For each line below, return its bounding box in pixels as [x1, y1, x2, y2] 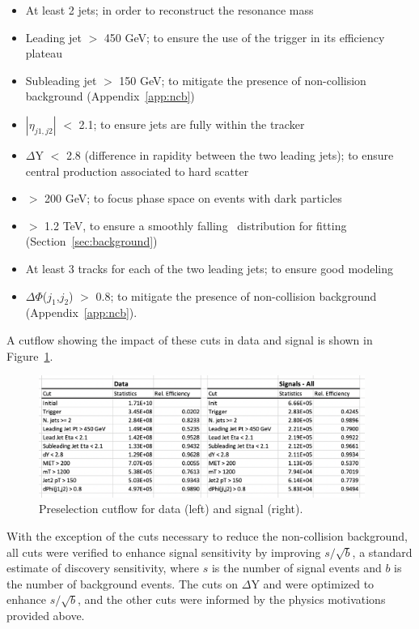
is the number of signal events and [211, 559, 382, 576]
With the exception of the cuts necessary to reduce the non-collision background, [6, 527, 408, 544]
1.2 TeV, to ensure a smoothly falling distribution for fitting [44, 216, 347, 233]
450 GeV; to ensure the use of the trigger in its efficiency [104, 28, 385, 45]
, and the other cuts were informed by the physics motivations [78, 591, 386, 608]
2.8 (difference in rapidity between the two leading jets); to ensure [66, 146, 394, 163]
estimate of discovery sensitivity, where [6, 559, 199, 576]
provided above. [6, 606, 85, 623]
